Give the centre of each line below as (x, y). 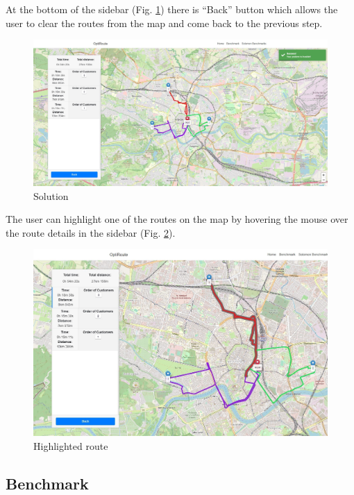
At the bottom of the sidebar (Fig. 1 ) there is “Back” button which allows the (172, 9)
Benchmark (47, 483)
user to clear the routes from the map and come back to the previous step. (164, 23)
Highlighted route (71, 445)
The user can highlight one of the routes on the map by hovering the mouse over (177, 219)
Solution (51, 195)
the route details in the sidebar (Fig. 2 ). (91, 232)
